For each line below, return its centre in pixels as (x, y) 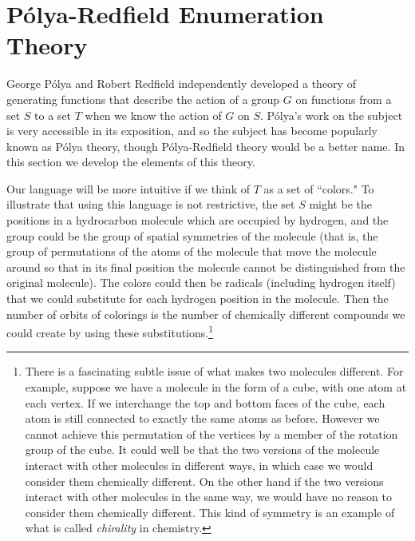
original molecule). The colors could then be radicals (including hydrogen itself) (201, 282)
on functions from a (344, 99)
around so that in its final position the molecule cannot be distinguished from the (206, 267)
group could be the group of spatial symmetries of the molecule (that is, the (192, 235)
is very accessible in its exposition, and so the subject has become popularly (192, 131)
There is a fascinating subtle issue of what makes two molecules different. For (214, 371)
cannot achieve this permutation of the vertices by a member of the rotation (211, 434)
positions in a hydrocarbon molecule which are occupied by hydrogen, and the (198, 220)
